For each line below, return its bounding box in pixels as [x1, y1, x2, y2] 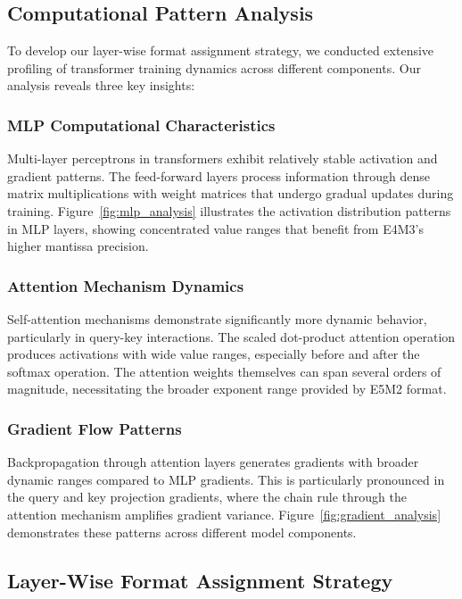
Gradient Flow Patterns [7, 417, 182, 439]
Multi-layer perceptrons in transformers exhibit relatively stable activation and [7, 149, 438, 168]
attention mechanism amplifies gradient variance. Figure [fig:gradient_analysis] [7, 504, 441, 523]
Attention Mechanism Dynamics [7, 274, 244, 296]
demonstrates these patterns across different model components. [7, 522, 357, 541]
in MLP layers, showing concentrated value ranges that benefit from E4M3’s [7, 219, 424, 237]
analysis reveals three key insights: [7, 76, 195, 95]
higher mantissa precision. [7, 237, 149, 255]
